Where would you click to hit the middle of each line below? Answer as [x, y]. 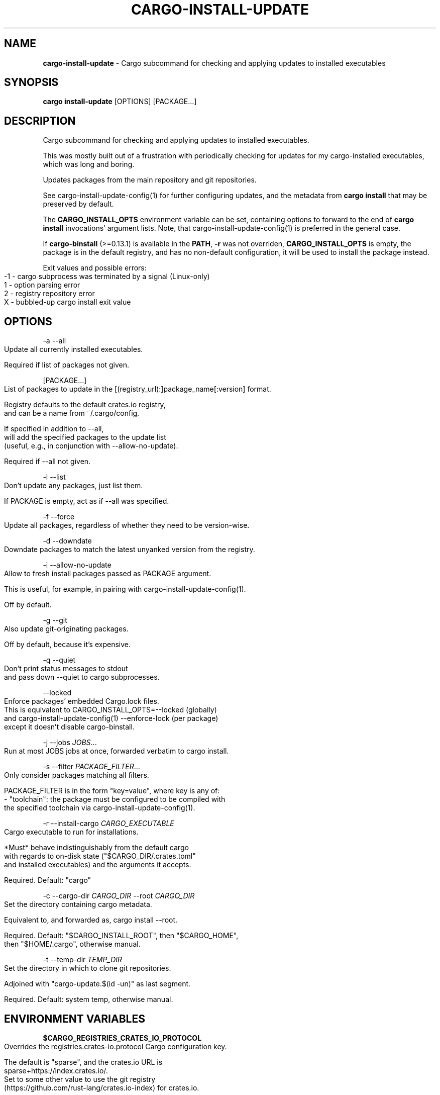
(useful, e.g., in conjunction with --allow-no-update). [91, 446]
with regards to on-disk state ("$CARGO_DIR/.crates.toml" [100, 856]
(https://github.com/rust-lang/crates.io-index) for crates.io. [102, 1087]
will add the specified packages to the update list [85, 437]
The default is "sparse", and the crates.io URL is [83, 1062]
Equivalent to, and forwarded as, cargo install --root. [91, 920]
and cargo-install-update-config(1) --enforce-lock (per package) [111, 718]
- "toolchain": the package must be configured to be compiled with [115, 799]
